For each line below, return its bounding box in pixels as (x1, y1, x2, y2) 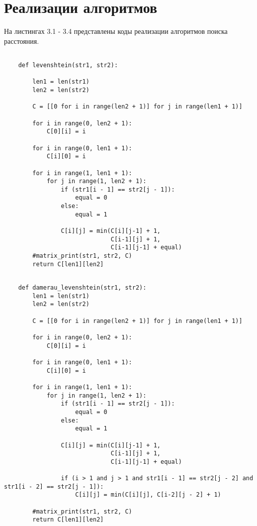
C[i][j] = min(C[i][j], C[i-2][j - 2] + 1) (75, 491, 221, 499)
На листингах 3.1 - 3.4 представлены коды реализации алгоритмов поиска (4, 26, 228, 36)
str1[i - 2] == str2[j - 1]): (4, 483, 104, 490)
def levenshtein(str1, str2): (18, 61, 118, 69)
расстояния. (4, 35, 39, 46)
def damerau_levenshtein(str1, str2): (18, 284, 147, 292)
